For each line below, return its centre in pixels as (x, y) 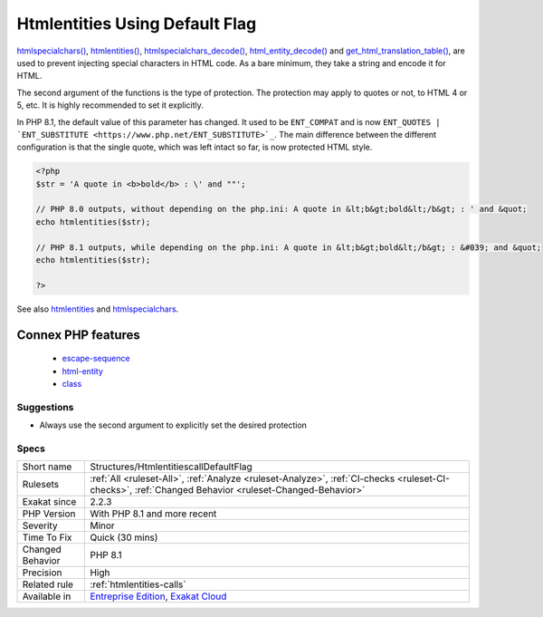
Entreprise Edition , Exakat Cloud (158, 596)
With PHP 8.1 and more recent (153, 514)
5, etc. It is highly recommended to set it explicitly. (110, 105)
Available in (47, 596)
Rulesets (40, 485)
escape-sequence (96, 359)
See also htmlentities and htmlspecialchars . (98, 309)
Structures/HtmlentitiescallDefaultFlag (171, 467)
